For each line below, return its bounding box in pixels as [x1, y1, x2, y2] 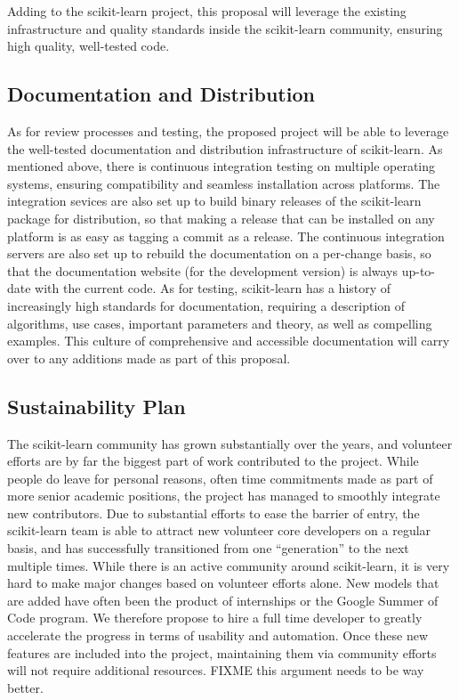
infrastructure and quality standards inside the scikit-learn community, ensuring [7, 19, 443, 37]
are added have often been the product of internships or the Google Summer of [7, 590, 439, 609]
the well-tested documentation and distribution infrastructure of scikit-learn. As [7, 139, 443, 158]
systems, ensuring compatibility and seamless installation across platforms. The [7, 174, 440, 192]
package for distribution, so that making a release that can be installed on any [7, 208, 435, 227]
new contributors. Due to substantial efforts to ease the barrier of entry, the [7, 503, 420, 522]
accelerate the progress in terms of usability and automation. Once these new [7, 626, 429, 645]
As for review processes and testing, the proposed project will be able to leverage [7, 121, 449, 140]
